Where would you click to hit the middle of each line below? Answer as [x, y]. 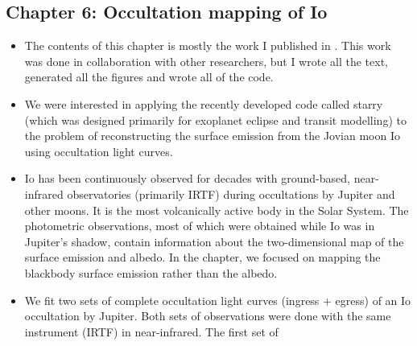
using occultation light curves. [99, 151]
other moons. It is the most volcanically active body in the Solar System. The [217, 210]
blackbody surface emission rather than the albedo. [151, 272]
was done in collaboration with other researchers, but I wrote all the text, [206, 61]
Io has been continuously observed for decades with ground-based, [187, 178]
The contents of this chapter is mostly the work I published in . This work [208, 45]
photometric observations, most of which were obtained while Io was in [200, 226]
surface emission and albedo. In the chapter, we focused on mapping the [202, 257]
